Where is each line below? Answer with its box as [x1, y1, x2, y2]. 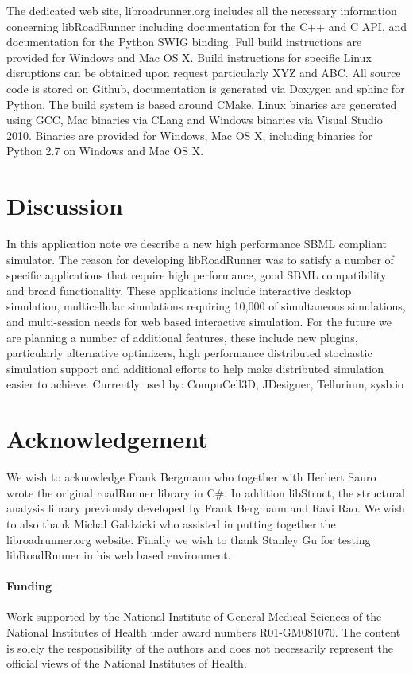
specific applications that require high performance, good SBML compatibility [6, 267, 387, 283]
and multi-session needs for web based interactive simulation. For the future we [6, 314, 392, 330]
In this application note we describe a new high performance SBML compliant [6, 236, 387, 252]
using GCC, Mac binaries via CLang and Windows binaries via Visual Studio [6, 111, 383, 128]
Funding [6, 578, 52, 594]
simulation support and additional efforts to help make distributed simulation [6, 360, 384, 376]
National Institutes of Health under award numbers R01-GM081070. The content [6, 624, 401, 641]
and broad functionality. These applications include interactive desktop [6, 282, 352, 298]
